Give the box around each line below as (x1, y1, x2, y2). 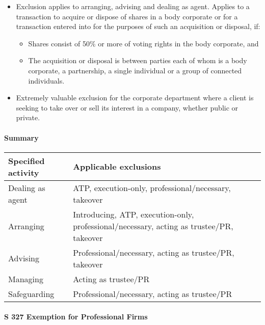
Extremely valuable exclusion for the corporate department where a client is (16, 92, 254, 103)
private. (16, 112, 40, 123)
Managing (8, 273, 43, 285)
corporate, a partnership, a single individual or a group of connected (28, 65, 242, 75)
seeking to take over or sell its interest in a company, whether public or (16, 102, 238, 113)
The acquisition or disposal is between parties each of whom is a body (28, 55, 247, 66)
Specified (8, 154, 45, 167)
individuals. (28, 75, 65, 86)
